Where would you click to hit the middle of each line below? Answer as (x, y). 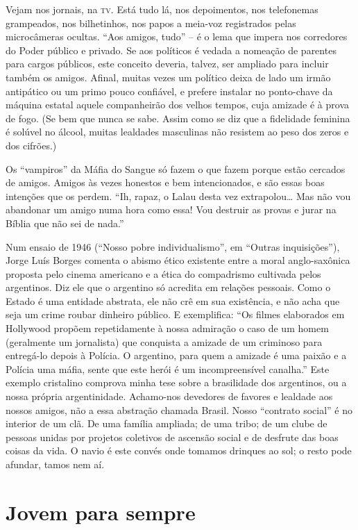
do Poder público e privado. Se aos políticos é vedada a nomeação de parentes (171, 50)
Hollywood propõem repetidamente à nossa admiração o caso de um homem (167, 328)
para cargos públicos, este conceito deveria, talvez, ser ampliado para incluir (167, 64)
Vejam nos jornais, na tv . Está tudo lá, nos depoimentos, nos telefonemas (162, 9)
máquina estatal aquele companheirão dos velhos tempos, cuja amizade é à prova (178, 105)
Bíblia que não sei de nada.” (65, 223)
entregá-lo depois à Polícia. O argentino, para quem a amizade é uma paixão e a (176, 355)
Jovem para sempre (101, 512)
